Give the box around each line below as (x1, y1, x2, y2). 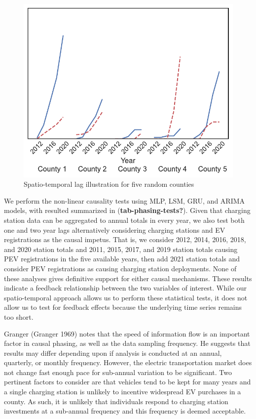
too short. (4, 311, 34, 322)
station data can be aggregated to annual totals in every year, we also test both (4, 214, 245, 225)
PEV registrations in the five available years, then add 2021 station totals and (4, 253, 240, 264)
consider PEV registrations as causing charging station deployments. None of (4, 263, 237, 273)
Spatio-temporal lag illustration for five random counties (24, 179, 194, 189)
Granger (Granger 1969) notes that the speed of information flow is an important (4, 328, 250, 338)
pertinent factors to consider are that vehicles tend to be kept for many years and (4, 377, 251, 387)
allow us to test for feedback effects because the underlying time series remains (4, 302, 242, 312)
